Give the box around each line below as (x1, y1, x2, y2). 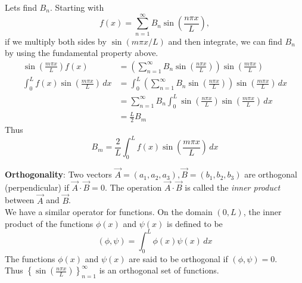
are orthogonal (244, 168, 297, 181)
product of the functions (5, 217, 94, 229)
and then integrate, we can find (168, 35, 282, 47)
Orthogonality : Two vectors (5, 168, 112, 181)
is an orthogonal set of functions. (99, 264, 219, 276)
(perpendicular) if (5, 181, 69, 193)
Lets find (5, 1, 37, 13)
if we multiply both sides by (5, 35, 107, 47)
